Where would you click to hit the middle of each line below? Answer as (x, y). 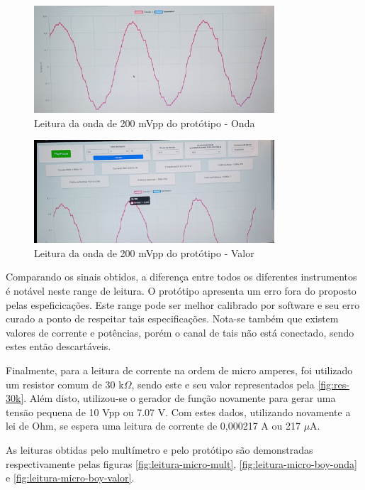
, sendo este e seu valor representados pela (223, 384)
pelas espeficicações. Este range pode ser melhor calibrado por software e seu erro (183, 304)
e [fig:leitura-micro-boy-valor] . (70, 478)
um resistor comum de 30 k (65, 384)
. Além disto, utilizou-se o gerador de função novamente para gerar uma (180, 398)
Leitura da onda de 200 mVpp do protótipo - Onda (145, 123)
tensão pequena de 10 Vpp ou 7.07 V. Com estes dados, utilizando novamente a (178, 412)
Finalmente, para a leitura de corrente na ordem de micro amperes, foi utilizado (179, 370)
